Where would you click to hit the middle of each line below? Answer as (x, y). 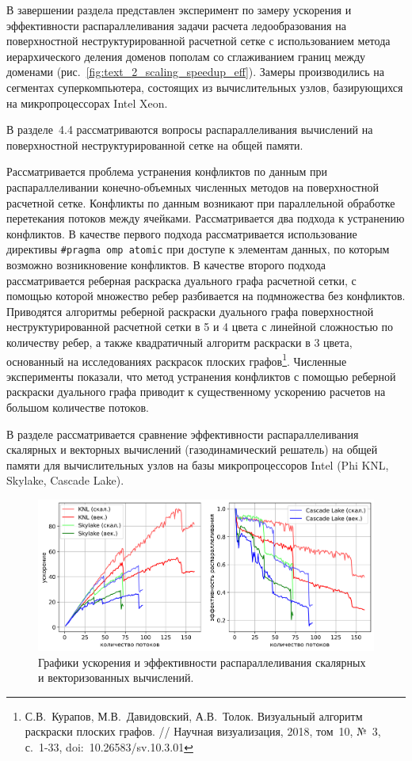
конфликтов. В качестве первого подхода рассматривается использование (182, 233)
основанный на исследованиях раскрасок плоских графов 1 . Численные (177, 360)
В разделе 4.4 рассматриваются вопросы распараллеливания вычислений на (190, 129)
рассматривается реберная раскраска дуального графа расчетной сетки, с (181, 280)
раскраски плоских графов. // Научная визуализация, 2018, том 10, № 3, (203, 731)
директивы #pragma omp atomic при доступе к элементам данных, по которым (198, 249)
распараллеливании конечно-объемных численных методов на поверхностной (193, 186)
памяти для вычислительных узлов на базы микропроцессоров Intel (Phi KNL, (198, 464)
